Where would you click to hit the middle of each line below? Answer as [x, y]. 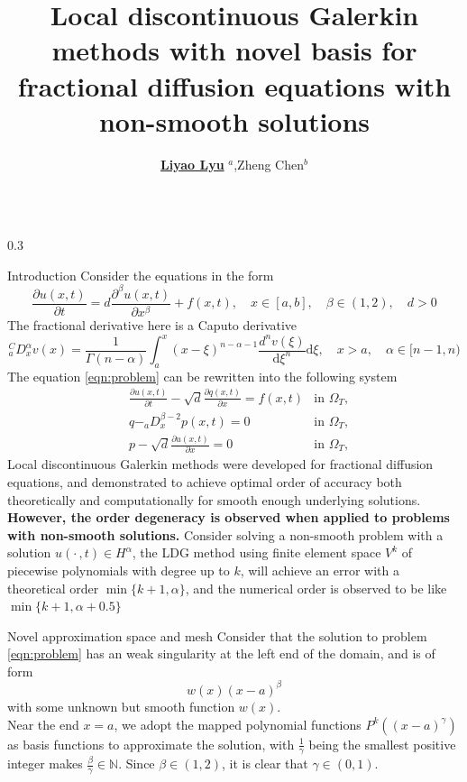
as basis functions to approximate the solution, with [151, 744]
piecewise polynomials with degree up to [119, 570]
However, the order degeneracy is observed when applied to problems [229, 517]
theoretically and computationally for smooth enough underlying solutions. [214, 499]
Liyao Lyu [192, 164]
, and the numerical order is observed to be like [316, 588]
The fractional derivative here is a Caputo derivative [152, 324]
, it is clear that [265, 764]
